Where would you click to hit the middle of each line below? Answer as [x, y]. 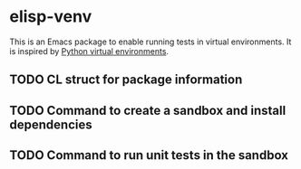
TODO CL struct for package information [126, 80]
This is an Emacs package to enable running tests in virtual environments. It [150, 42]
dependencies [51, 124]
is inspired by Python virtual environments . [89, 51]
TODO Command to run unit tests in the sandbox [149, 155]
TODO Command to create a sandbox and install [148, 110]
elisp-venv [51, 17]
